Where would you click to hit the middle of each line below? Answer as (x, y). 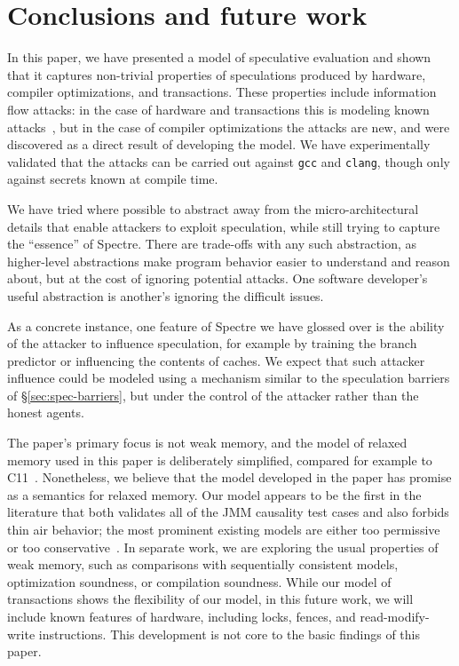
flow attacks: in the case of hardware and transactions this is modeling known (218, 109)
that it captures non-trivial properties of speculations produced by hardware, (217, 74)
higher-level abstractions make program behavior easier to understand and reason (229, 261)
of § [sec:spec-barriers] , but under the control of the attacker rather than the (213, 395)
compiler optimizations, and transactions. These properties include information (222, 92)
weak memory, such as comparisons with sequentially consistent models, (203, 564)
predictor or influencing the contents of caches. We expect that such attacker (216, 360)
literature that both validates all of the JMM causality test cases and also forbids (228, 512)
